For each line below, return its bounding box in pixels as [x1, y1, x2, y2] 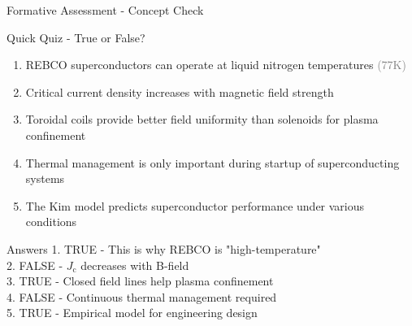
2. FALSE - [7, 256, 63, 273]
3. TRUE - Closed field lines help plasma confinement [7, 272, 274, 289]
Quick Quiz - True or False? [7, 28, 145, 46]
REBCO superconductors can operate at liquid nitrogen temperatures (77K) [25, 56, 406, 73]
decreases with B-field [80, 256, 189, 273]
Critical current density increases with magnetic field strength [25, 83, 334, 100]
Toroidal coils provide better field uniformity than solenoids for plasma [25, 111, 379, 128]
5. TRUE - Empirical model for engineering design [7, 304, 258, 321]
